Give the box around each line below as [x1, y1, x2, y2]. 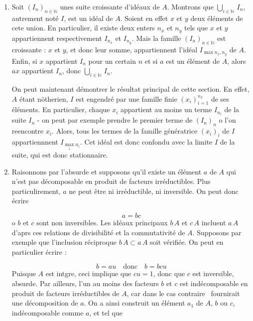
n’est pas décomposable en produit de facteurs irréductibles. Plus [11, 176, 211, 186]
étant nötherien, [19, 93, 68, 104]
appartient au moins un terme [121, 104, 212, 115]
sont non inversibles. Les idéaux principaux [36, 217, 168, 228]
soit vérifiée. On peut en [150, 237, 224, 247]
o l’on [219, 115, 236, 125]
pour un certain [88, 55, 136, 66]
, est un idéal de [64, 12, 113, 23]
